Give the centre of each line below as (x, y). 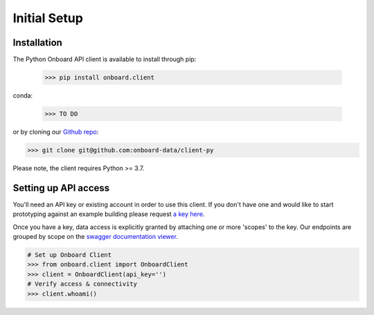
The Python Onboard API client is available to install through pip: (105, 60)
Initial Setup (48, 18)
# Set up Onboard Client (70, 255)
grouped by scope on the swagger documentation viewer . (95, 237)
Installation (37, 43)
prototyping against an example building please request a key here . (109, 214)
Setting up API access (61, 188)
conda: (23, 96)
